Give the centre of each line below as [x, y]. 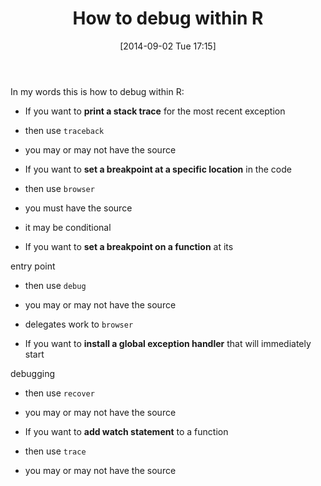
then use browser [59, 188]
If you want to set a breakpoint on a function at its [129, 246]
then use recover [59, 393]
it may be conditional [68, 227]
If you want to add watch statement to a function [126, 431]
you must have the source [78, 208]
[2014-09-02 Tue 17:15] [168, 46]
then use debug [55, 285]
